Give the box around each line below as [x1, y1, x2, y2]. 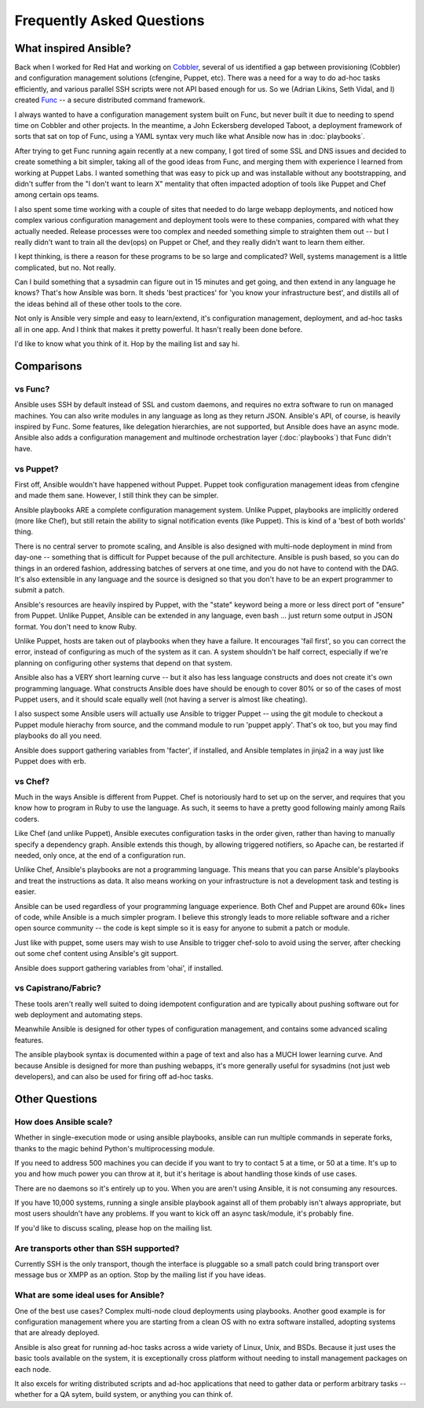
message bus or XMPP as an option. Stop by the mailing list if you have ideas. [14, 1270, 266, 1279]
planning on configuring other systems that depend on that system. [14, 658, 233, 667]
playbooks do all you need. [14, 731, 102, 741]
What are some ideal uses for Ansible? [14, 1289, 165, 1300]
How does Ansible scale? [14, 1116, 113, 1127]
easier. [14, 887, 37, 896]
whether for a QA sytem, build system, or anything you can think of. [14, 1390, 233, 1399]
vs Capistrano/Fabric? [14, 983, 101, 994]
